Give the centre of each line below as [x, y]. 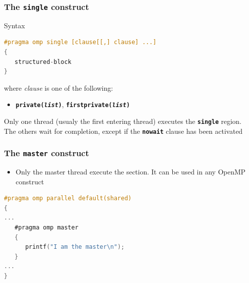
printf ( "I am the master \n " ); [75, 247]
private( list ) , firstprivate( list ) [73, 104]
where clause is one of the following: [59, 87]
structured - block [43, 62]
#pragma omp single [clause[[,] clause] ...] [80, 42]
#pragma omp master [47, 228]
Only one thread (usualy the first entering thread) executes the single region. [123, 121]
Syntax [15, 25]
